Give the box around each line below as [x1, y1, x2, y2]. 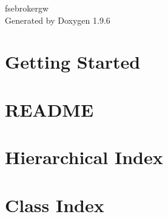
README [5, 97, 94, 122]
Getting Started [5, 49, 141, 74]
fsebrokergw [5, 2, 49, 14]
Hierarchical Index [5, 145, 163, 170]
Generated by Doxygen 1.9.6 [5, 13, 110, 26]
